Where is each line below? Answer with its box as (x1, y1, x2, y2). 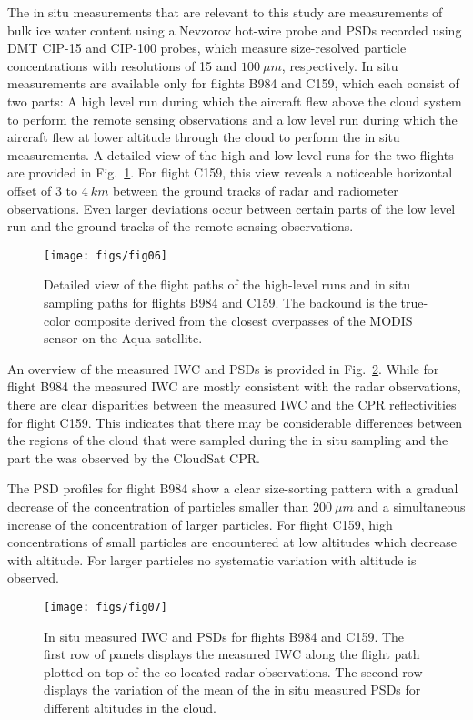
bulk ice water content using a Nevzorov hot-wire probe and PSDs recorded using (7, 20, 462, 39)
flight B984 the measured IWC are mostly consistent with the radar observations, (7, 377, 461, 396)
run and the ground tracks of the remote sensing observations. (7, 217, 354, 236)
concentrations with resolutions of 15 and (7, 56, 237, 75)
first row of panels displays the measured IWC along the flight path (44, 644, 420, 664)
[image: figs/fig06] (44, 248, 168, 262)
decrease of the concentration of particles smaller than (7, 496, 309, 515)
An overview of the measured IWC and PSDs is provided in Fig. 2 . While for (7, 359, 439, 378)
